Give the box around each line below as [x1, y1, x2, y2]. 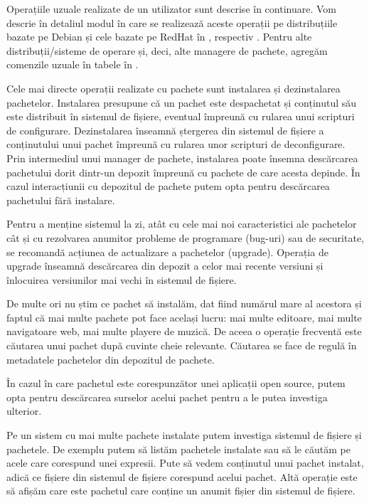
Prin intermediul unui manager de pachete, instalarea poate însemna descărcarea [6, 150, 358, 165]
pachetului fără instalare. [6, 192, 115, 207]
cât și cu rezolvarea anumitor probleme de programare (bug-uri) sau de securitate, [6, 230, 365, 245]
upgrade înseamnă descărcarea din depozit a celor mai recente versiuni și [6, 258, 323, 273]
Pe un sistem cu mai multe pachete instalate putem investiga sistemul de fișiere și [6, 428, 362, 443]
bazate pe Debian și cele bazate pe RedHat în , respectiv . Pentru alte [6, 29, 312, 44]
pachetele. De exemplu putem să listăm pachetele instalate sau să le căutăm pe [6, 441, 351, 456]
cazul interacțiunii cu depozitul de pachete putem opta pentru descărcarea [6, 179, 330, 194]
